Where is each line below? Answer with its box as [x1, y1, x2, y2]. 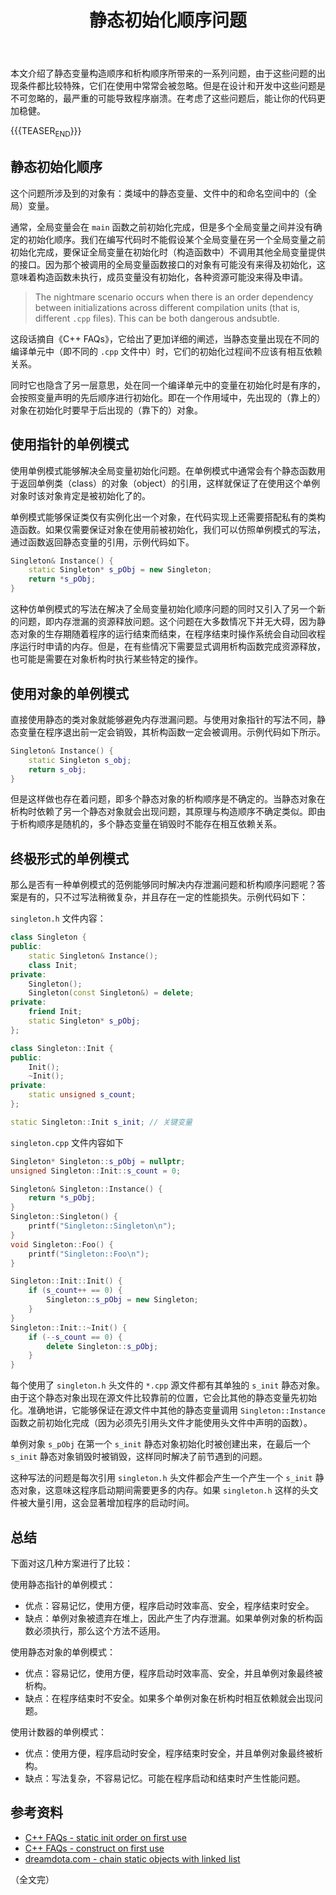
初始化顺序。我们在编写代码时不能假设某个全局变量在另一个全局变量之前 [27, 233, 326, 245]
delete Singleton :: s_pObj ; [46, 1341, 159, 1351]
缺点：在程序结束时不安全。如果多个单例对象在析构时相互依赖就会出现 [24, 1692, 315, 1705]
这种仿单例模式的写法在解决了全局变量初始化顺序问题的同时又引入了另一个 [10, 603, 317, 615]
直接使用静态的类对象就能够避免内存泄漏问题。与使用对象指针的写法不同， [10, 713, 317, 725]
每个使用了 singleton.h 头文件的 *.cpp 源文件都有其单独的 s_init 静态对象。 [10, 1379, 326, 1391]
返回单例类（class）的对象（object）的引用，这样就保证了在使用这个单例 [18, 477, 321, 489]
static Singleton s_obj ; [28, 755, 132, 765]
